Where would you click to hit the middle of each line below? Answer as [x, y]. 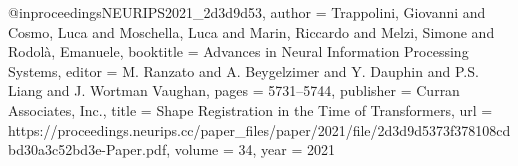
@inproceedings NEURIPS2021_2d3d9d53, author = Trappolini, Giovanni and [247, 12]
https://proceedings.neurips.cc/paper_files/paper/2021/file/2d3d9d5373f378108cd [259, 129]
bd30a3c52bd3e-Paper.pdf [87, 149]
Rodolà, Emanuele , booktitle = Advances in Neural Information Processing [238, 51]
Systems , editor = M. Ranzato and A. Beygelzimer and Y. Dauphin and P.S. [243, 70]
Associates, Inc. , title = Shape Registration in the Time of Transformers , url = [250, 109]
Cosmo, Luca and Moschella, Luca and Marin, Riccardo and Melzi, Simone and [251, 31]
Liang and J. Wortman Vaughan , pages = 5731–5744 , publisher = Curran [234, 90]
